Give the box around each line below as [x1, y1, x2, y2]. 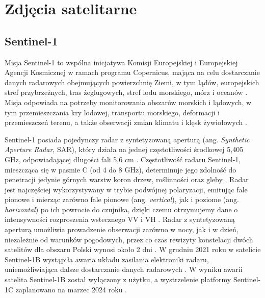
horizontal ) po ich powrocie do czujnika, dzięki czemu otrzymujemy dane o [5, 204, 238, 214]
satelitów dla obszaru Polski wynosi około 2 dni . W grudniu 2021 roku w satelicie [5, 244, 261, 255]
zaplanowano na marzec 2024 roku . [15, 284, 127, 294]
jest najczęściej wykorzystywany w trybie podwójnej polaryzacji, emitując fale [5, 184, 248, 194]
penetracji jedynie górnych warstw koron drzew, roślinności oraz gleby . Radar [5, 174, 249, 185]
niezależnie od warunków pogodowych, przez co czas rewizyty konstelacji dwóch [5, 234, 253, 244]
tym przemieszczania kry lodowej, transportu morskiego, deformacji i [5, 107, 220, 117]
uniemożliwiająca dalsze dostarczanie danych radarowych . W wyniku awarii [5, 264, 243, 275]
